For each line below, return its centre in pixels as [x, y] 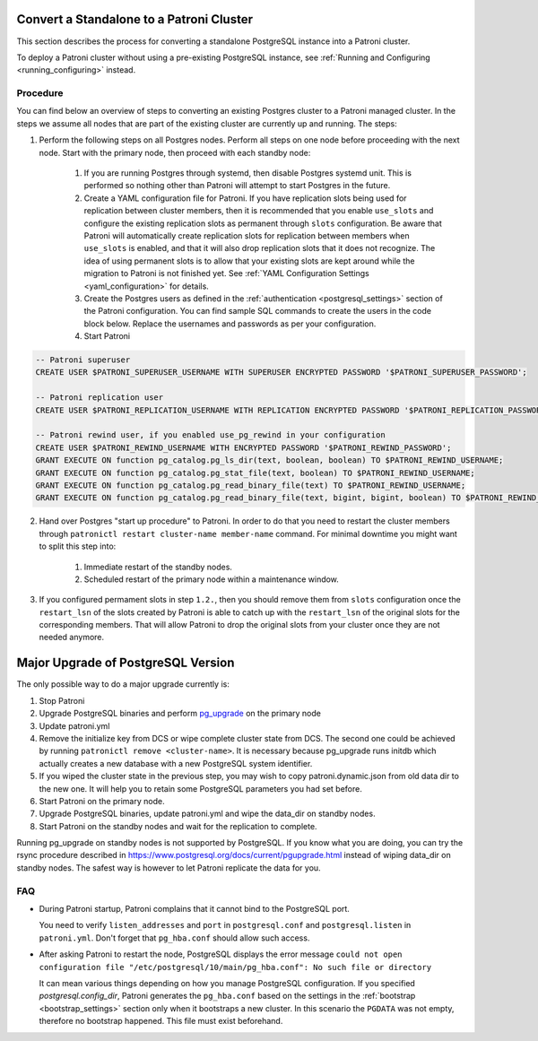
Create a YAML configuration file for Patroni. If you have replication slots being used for [245, 198]
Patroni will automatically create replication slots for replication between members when [247, 235]
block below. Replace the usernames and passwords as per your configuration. [230, 324]
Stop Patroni [62, 700]
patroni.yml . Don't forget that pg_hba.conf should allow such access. [174, 938]
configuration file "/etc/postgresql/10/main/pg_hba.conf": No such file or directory [235, 967]
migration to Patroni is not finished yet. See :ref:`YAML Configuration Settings [226, 273]
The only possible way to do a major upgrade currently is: [123, 684]
